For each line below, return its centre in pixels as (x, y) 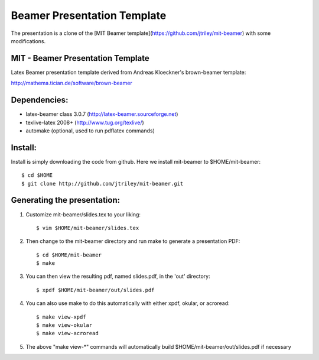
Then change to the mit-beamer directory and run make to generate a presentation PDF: (133, 241)
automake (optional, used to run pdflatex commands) (90, 131)
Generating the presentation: (66, 200)
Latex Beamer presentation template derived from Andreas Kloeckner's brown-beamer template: (128, 72)
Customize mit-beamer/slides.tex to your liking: (83, 214)
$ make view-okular (64, 325)
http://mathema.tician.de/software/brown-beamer (71, 83)
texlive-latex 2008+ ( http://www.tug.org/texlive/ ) (85, 122)
